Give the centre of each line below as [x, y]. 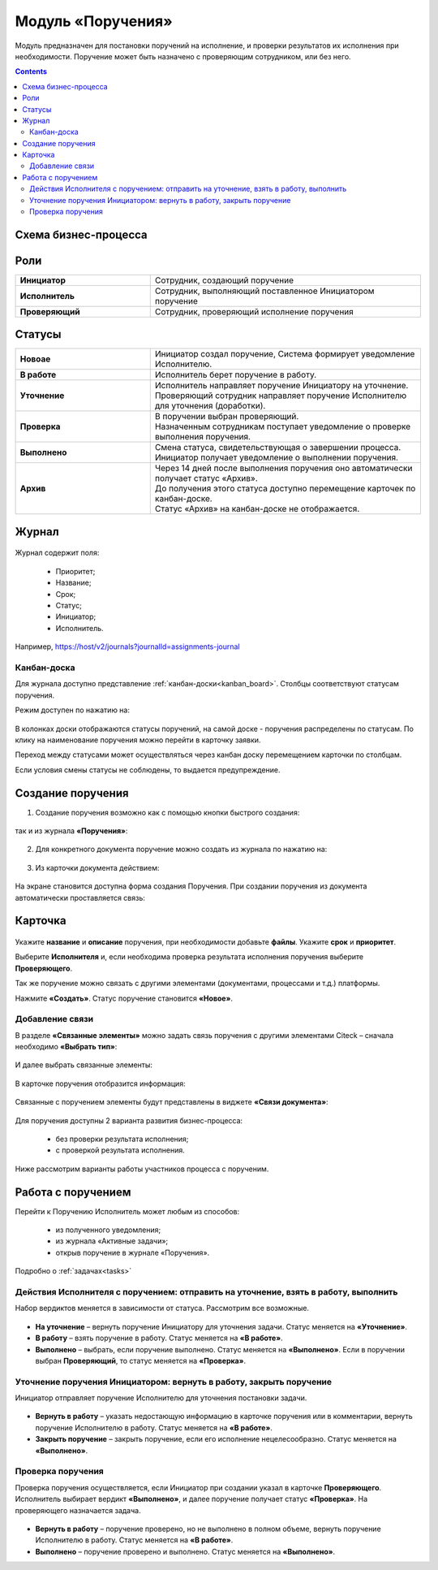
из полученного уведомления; [108, 1230]
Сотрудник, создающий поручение [224, 280]
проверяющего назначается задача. [78, 1510]
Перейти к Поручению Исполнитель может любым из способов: [127, 1211]
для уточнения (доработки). [210, 406]
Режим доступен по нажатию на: [72, 710]
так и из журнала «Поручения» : [71, 830]
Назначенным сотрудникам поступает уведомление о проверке [283, 426]
